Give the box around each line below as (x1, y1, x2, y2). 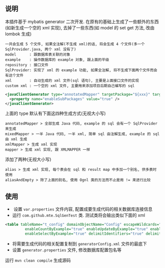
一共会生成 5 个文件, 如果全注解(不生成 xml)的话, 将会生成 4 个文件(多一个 (5, 41, 145, 47)
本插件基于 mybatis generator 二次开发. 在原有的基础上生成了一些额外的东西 (5, 19, 159, 25)
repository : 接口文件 (5, 62, 49, 67)
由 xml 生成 (5, 137, 27, 142)
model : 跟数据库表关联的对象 (5, 52, 70, 57)
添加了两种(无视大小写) (5, 157, 52, 162)
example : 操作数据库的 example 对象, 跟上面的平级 (5, 57, 110, 62)
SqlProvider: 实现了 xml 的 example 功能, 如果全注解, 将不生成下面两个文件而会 (5, 68, 158, 73)
